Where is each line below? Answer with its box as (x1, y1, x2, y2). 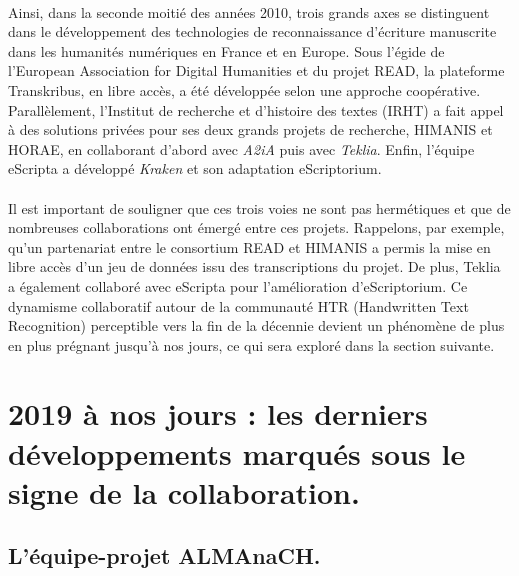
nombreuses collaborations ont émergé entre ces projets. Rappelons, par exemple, (8, 217, 505, 238)
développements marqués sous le (8, 432, 466, 473)
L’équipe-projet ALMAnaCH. (8, 540, 321, 571)
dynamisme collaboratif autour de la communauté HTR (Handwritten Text (8, 295, 469, 316)
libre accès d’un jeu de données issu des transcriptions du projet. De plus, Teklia (8, 256, 501, 277)
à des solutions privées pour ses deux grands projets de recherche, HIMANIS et (8, 119, 493, 140)
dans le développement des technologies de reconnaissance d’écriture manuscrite (8, 21, 497, 42)
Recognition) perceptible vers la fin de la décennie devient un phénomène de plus (8, 315, 505, 336)
